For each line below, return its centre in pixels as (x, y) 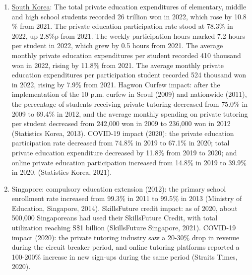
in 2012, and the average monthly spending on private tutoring (152, 113)
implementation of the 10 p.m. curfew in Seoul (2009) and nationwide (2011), (129, 94)
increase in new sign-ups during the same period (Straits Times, (140, 256)
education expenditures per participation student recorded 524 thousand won (129, 75)
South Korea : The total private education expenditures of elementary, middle (129, 6)
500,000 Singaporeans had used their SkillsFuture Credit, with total (115, 218)
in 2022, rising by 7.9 (44, 84)
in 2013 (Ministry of (211, 198)
